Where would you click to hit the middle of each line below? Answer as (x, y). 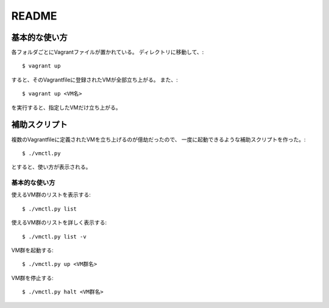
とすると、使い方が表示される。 (51, 167)
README (34, 16)
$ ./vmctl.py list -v (54, 236)
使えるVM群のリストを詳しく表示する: (59, 223)
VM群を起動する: (33, 250)
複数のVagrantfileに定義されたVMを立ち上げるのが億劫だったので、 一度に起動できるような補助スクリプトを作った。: (158, 139)
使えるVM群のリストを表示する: (51, 195)
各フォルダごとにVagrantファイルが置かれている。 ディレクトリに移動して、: (108, 52)
